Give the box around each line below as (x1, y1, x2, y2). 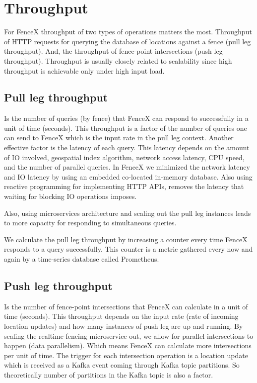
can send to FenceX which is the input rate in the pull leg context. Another (4, 132, 234, 143)
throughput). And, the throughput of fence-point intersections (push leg (4, 46, 223, 56)
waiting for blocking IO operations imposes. (4, 191, 137, 201)
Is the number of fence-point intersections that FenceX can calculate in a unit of (4, 301, 248, 311)
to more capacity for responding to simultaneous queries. (4, 217, 177, 228)
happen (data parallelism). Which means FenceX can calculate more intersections (4, 340, 252, 351)
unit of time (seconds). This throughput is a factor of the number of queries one (4, 122, 247, 133)
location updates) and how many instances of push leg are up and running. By (4, 321, 243, 331)
